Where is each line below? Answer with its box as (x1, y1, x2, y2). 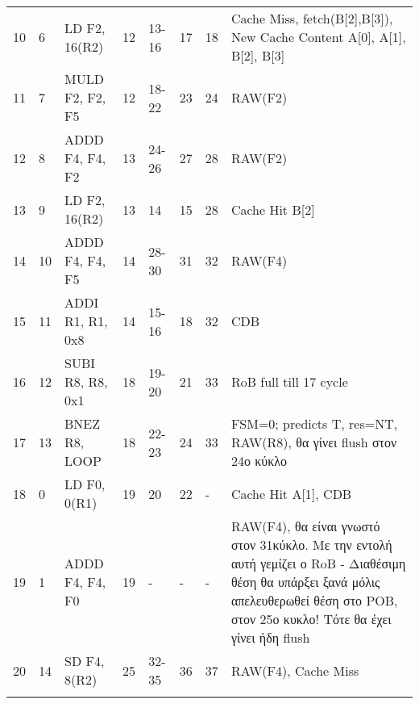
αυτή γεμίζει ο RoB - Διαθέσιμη (230, 554, 406, 572)
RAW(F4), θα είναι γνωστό (230, 517, 380, 535)
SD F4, (64, 652, 105, 670)
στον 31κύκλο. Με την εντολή (230, 535, 392, 554)
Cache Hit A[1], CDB (230, 484, 352, 503)
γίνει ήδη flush (230, 628, 310, 647)
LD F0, (64, 475, 106, 493)
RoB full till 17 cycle (230, 372, 348, 391)
